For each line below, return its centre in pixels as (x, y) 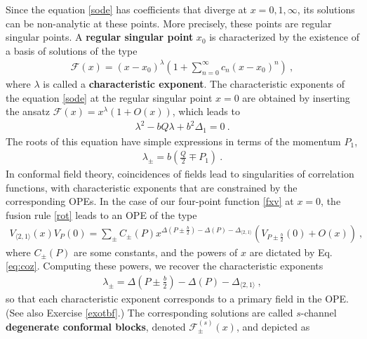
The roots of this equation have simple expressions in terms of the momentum (173, 141)
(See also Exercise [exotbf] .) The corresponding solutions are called (149, 312)
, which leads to (206, 111)
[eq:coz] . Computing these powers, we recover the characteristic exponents (165, 266)
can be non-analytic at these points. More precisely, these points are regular (169, 23)
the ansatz (28, 111)
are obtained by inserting (296, 97)
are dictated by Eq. (291, 252)
